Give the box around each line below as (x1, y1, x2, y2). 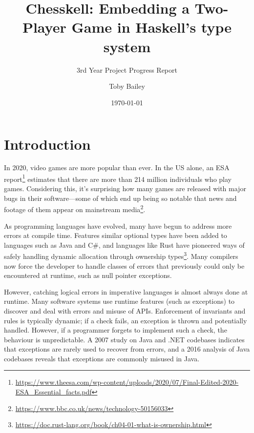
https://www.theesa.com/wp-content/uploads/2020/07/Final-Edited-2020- (15, 377, 239, 387)
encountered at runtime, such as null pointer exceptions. (4, 270, 172, 280)
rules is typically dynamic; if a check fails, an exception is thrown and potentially (4, 315, 247, 325)
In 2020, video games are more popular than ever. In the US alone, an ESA (4, 162, 230, 173)
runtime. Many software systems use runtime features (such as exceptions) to (4, 296, 235, 306)
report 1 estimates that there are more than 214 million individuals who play (4, 172, 232, 184)
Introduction (4, 134, 91, 154)
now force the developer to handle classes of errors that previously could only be (4, 260, 245, 271)
